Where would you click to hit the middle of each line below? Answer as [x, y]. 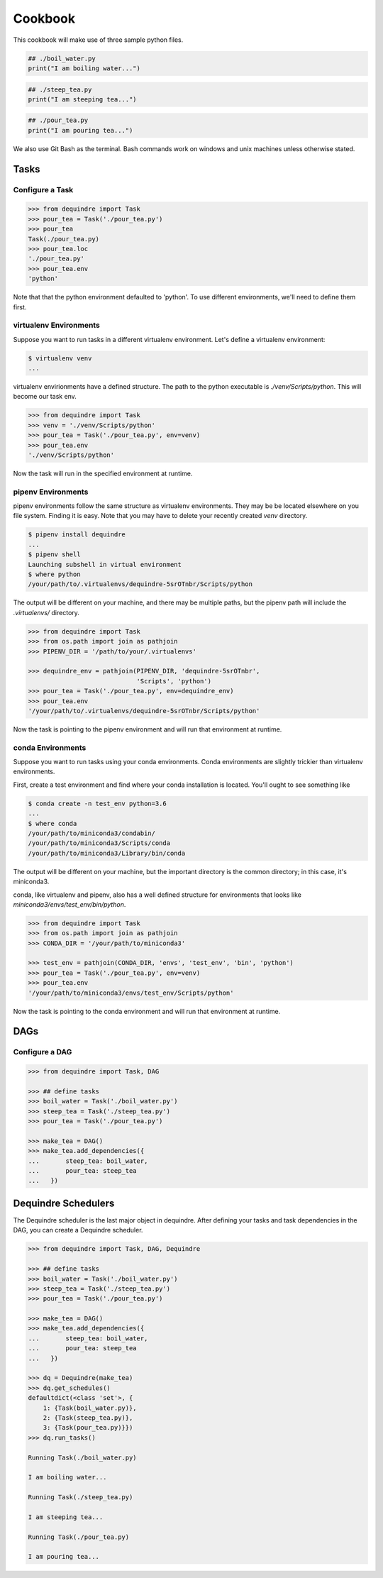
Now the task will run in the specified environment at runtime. [103, 473]
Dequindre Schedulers [64, 1203]
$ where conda [52, 823]
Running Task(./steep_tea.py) [81, 1497]
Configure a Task [43, 189]
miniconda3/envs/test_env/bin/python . [70, 904]
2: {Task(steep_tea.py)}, [88, 1418]
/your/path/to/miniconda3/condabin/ [92, 833]
